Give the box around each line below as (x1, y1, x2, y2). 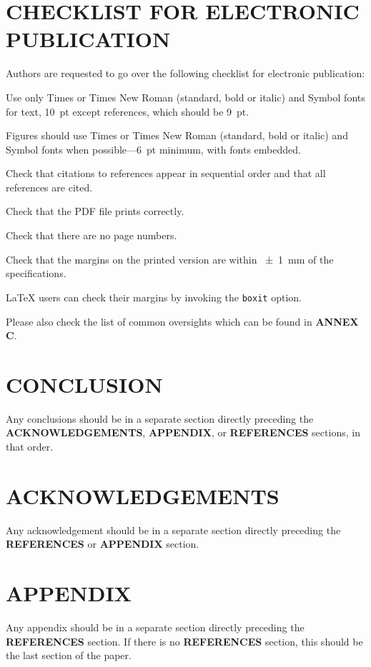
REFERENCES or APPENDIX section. (6, 536, 199, 551)
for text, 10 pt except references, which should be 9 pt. (6, 104, 249, 119)
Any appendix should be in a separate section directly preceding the (6, 620, 305, 635)
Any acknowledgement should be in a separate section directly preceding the (6, 522, 341, 537)
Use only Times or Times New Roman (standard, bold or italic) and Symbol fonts (6, 89, 365, 104)
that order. (6, 439, 54, 453)
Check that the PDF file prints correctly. (6, 204, 184, 219)
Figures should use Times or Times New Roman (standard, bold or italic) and (6, 128, 348, 143)
